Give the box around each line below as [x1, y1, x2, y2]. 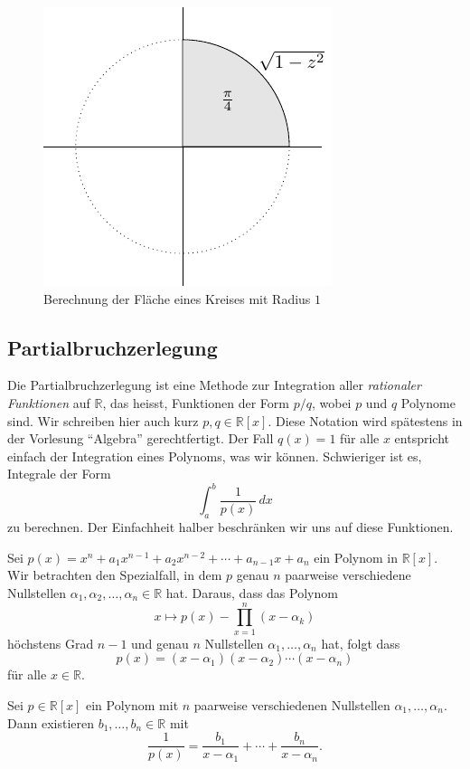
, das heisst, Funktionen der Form [102, 393, 289, 412]
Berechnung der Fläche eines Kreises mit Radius [43, 289, 311, 308]
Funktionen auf [7, 393, 90, 412]
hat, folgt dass [321, 633, 400, 652]
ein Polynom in [314, 547, 399, 566]
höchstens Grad [7, 633, 94, 652]
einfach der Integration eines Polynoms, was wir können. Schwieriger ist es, [7, 446, 422, 465]
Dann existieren [7, 713, 94, 732]
